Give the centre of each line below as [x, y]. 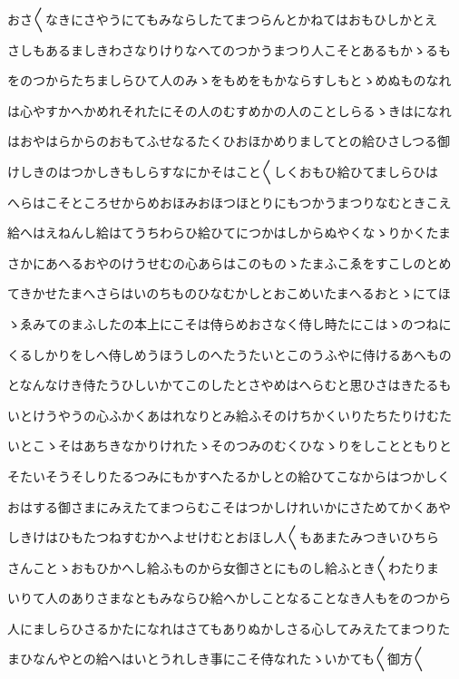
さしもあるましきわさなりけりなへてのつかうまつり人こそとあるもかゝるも [229, 49]
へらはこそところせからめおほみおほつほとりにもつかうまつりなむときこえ [229, 202]
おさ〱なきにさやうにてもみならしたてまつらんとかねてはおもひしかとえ [223, 19]
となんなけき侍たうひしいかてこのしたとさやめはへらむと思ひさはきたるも [229, 385]
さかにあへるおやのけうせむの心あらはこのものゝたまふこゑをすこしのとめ [229, 262]
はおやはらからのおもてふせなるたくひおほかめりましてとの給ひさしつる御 [229, 141]
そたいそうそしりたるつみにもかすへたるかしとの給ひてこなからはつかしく [229, 475]
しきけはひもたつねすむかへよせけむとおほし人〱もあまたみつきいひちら [223, 537]
